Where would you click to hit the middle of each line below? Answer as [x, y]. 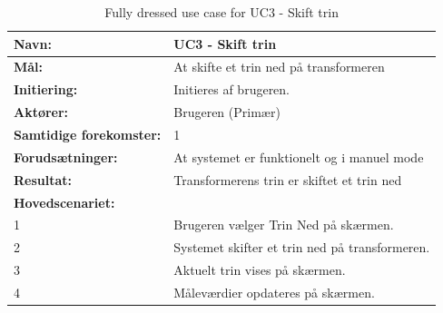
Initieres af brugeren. [232, 89]
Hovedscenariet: [64, 202]
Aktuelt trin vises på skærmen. [260, 270]
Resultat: [43, 179]
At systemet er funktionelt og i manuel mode [299, 156]
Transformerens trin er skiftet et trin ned [288, 179]
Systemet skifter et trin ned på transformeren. [302, 247]
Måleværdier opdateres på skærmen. [274, 292]
